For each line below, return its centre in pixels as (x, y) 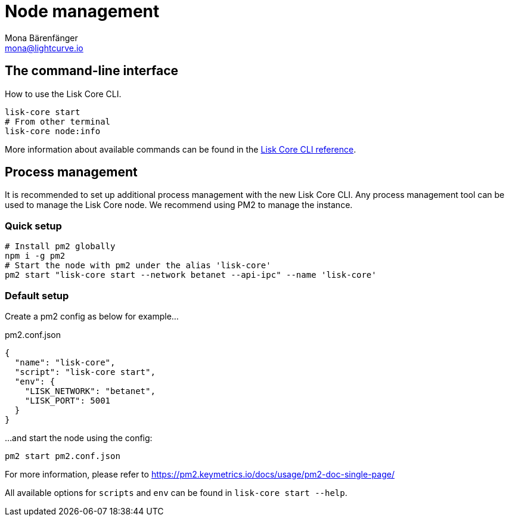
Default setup (37, 295)
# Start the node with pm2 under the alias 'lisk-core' (138, 266)
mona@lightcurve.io (44, 48)
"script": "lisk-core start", (85, 372)
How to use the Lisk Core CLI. (63, 94)
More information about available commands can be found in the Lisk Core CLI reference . (181, 149)
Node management (82, 11)
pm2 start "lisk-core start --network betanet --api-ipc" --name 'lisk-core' (191, 275)
